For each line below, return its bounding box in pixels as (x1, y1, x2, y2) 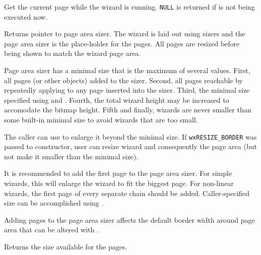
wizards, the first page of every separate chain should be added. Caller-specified (4, 187, 250, 198)
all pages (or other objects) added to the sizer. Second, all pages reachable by (4, 75, 243, 85)
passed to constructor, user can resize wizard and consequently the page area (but (4, 141, 257, 152)
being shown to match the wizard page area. (4, 48, 141, 58)
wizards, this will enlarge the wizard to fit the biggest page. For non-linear (4, 178, 234, 188)
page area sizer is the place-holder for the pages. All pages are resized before (4, 38, 240, 48)
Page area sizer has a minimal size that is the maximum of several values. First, (4, 65, 250, 76)
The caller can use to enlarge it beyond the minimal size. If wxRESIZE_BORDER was (4, 131, 257, 142)
